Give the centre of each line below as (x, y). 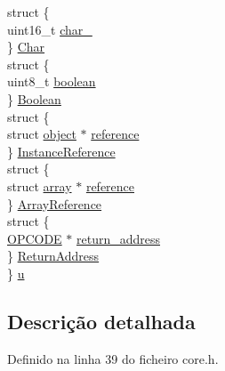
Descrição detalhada (101, 321)
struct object (42, 134)
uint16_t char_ (50, 29)
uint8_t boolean (52, 81)
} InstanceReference (61, 151)
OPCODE (35, 238)
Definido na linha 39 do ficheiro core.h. (113, 358)
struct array (40, 185)
